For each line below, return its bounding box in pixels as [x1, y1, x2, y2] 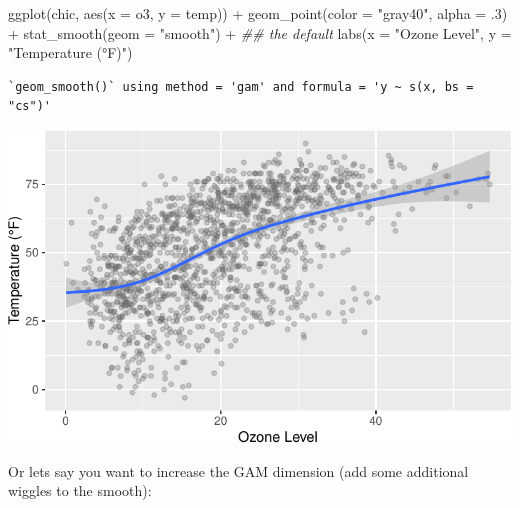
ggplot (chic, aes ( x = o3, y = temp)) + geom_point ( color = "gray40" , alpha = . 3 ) [8, 3, 508, 23]
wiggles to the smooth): [8, 480, 152, 501]
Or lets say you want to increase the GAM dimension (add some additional [8, 460, 469, 481]
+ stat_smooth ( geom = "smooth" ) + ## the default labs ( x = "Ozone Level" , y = [8, 22, 512, 43]
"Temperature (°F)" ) [8, 42, 133, 63]
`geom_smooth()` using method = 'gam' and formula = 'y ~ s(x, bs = [8, 79, 474, 94]
